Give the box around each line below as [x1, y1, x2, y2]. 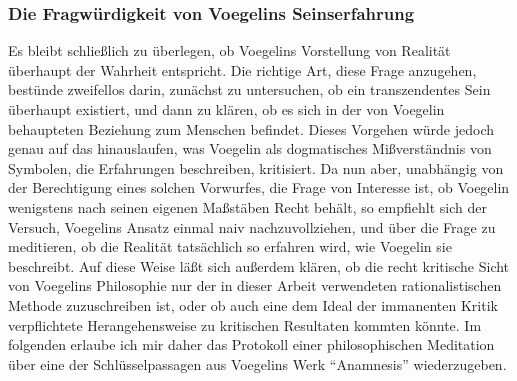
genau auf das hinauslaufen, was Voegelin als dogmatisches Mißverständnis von [8, 138, 492, 159]
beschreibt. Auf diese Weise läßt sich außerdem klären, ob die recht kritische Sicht [8, 255, 510, 276]
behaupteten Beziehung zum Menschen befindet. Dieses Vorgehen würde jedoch [8, 118, 495, 139]
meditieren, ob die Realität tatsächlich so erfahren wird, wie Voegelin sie [8, 236, 452, 257]
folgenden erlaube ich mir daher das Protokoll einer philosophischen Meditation [8, 334, 495, 355]
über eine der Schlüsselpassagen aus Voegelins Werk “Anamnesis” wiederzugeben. [8, 353, 507, 374]
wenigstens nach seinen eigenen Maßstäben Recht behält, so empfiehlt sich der [8, 196, 487, 217]
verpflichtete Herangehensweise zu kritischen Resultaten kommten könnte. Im [8, 314, 482, 335]
